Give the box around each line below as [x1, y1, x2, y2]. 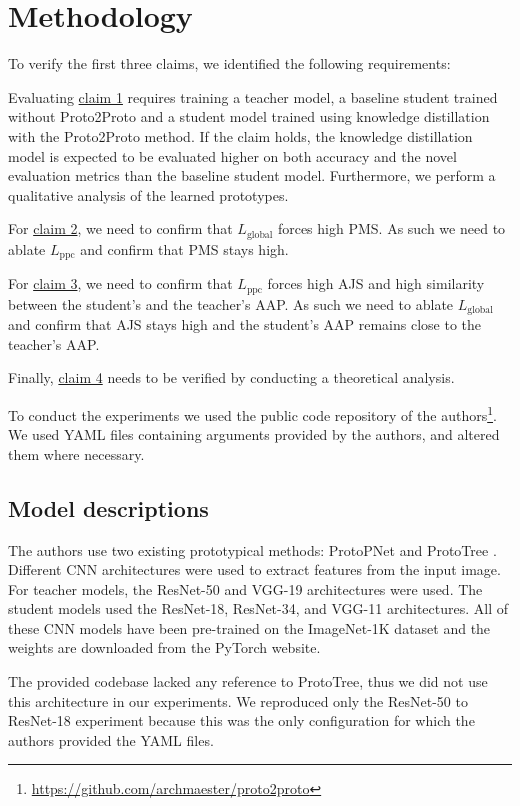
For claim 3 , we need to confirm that [8, 273, 233, 294]
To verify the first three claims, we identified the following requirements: [8, 53, 451, 74]
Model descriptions [8, 492, 209, 523]
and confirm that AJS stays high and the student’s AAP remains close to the [8, 314, 482, 335]
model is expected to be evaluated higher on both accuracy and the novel [8, 145, 457, 166]
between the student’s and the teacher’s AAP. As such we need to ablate [8, 293, 454, 314]
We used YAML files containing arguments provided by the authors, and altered [8, 424, 500, 445]
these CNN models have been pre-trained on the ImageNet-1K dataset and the [8, 617, 491, 638]
